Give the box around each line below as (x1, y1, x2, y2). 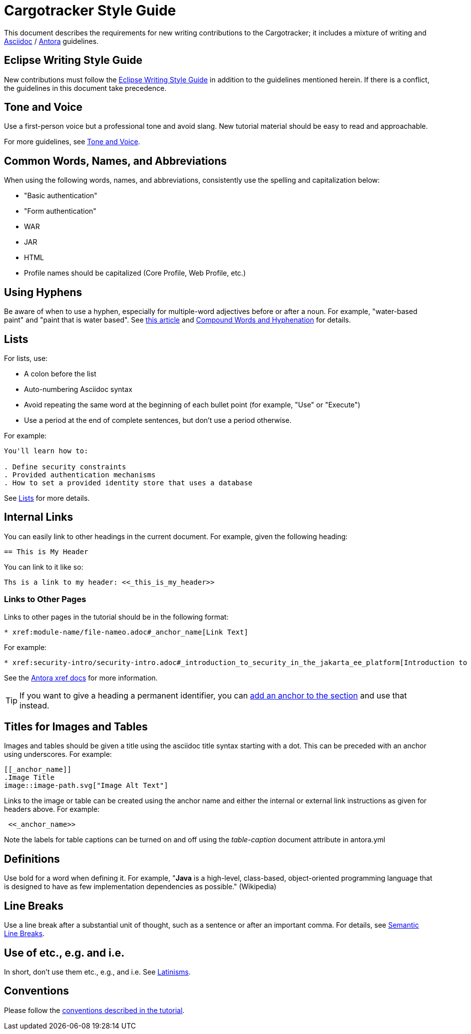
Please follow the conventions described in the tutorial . (4, 1006, 185, 1015)
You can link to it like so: (4, 562, 83, 571)
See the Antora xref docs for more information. (4, 673, 158, 682)
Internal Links (4, 511, 73, 524)
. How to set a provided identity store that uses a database (4, 478, 253, 487)
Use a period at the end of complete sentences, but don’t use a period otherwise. (24, 415, 292, 424)
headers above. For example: (4, 805, 100, 814)
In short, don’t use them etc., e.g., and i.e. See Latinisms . (4, 967, 191, 976)
